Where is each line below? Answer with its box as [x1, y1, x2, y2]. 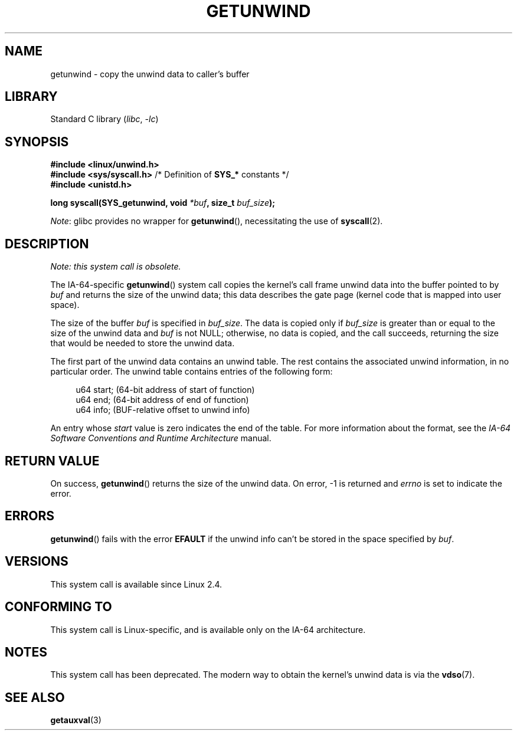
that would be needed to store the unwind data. [50, 338, 235, 349]
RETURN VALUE [5, 453, 100, 468]
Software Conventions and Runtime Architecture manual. [50, 433, 271, 444]
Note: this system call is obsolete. [50, 261, 181, 272]
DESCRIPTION [5, 236, 89, 251]
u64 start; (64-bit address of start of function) [76, 385, 255, 395]
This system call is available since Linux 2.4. [50, 579, 222, 589]
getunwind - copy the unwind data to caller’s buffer [50, 68, 250, 79]
